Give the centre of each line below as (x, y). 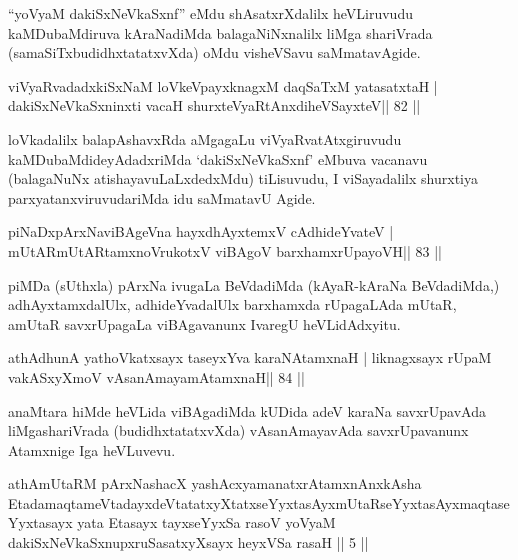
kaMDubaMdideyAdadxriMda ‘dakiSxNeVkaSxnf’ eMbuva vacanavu (218, 158)
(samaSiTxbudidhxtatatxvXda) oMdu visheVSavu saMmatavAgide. (214, 52)
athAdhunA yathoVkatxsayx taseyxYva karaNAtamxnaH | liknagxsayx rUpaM (250, 357)
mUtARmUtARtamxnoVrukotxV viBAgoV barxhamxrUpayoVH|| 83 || (225, 250)
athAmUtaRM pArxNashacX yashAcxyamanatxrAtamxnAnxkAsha (215, 483)
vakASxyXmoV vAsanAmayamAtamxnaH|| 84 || (156, 376)
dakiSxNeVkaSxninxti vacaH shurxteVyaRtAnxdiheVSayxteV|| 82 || (214, 105)
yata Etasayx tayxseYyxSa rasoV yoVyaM (206, 522)
